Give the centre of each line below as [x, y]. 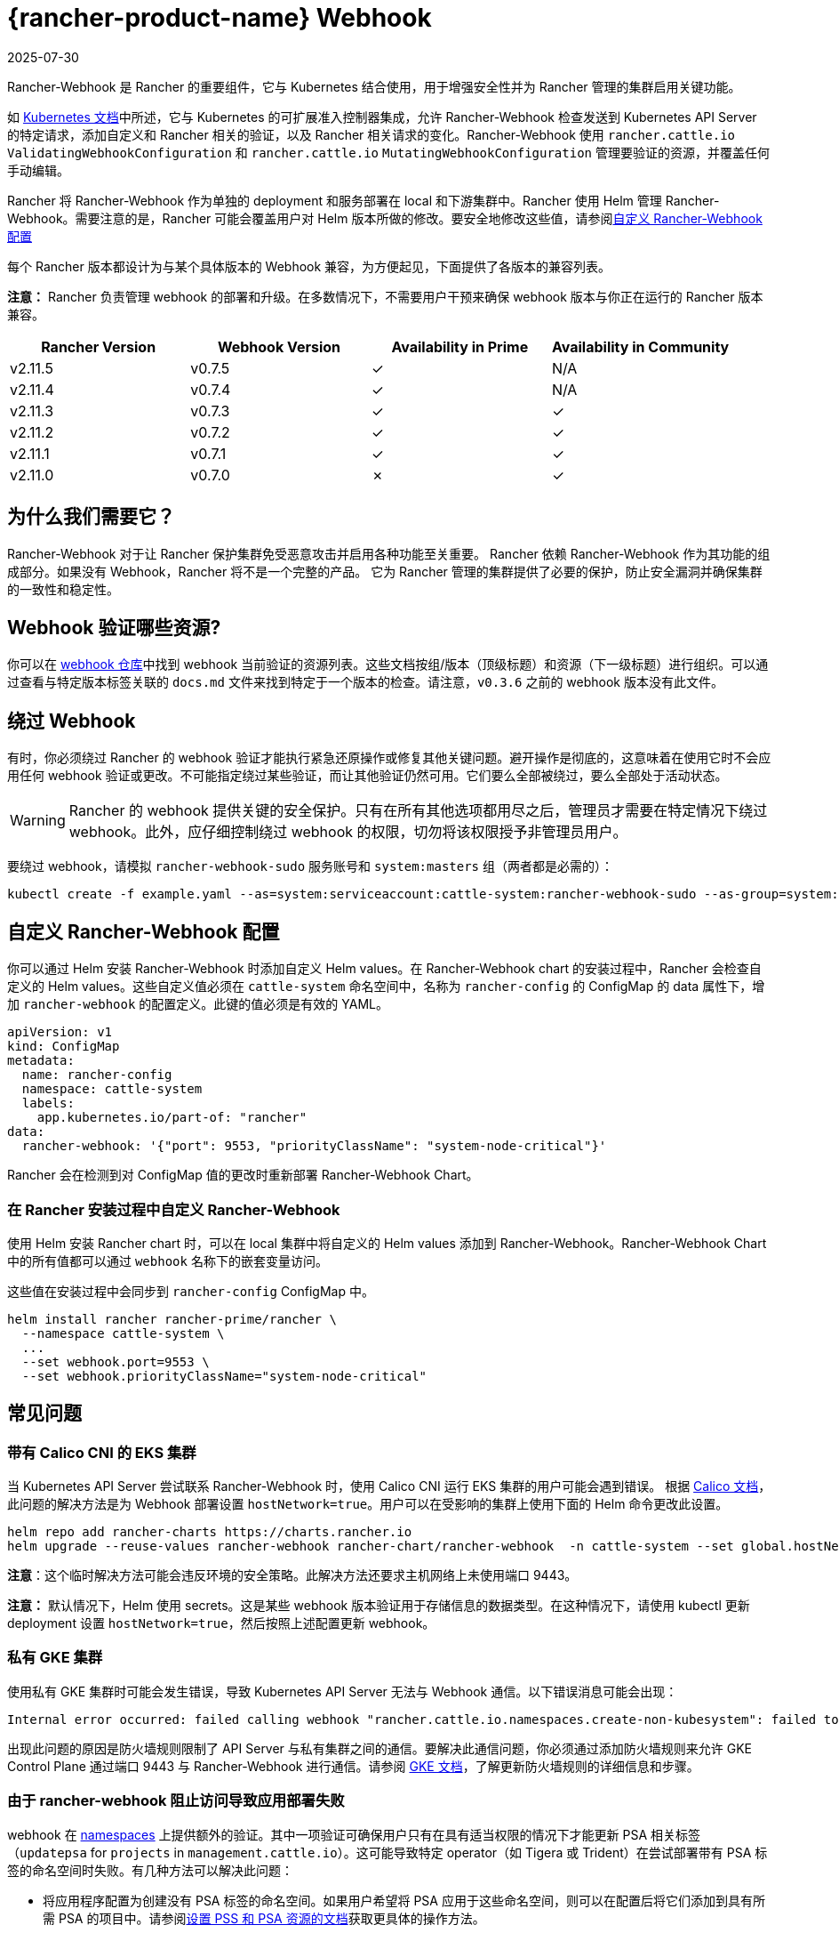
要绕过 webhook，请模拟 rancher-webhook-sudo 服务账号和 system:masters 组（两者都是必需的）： [310, 866]
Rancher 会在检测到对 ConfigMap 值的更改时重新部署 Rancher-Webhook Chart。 [243, 1175]
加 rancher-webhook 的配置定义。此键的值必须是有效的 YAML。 [198, 1004]
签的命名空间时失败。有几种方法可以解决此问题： [150, 1870]
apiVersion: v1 [60, 1032]
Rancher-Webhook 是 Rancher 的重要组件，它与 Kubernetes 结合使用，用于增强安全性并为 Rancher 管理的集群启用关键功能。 [374, 86]
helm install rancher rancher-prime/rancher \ [172, 1319]
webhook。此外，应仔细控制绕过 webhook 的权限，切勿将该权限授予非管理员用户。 [348, 832]
